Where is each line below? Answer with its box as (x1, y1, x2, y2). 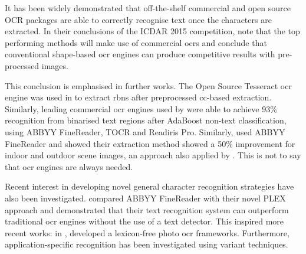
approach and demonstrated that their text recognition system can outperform (5, 203, 289, 216)
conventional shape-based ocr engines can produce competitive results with (5, 48, 275, 60)
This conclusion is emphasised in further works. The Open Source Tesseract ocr (5, 79, 292, 92)
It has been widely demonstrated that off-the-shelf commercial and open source (5, 2, 291, 14)
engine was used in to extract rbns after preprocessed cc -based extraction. (5, 91, 272, 103)
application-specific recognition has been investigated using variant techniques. (5, 238, 288, 250)
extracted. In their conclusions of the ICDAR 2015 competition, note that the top (5, 25, 300, 37)
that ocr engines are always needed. (5, 160, 133, 172)
